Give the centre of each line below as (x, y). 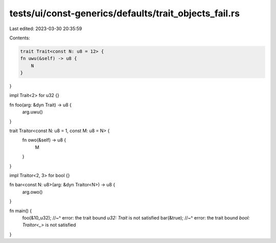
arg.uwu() (32, 112)
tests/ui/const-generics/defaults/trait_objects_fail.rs (125, 13)
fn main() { (21, 211)
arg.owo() (32, 192)
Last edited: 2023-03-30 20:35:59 (46, 29)
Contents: (20, 38)
